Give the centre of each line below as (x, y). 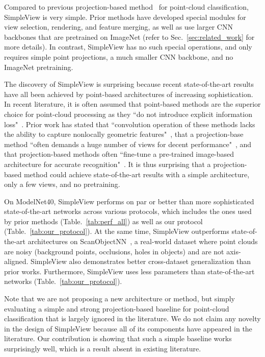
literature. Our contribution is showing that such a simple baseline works (118, 338)
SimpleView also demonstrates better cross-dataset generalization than (141, 261)
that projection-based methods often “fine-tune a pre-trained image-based (119, 154)
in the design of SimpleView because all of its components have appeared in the (128, 328)
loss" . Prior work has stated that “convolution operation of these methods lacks (130, 124)
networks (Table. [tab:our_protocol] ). (63, 281)
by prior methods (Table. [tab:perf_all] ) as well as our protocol (103, 221)
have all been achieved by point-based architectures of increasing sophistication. (129, 94)
